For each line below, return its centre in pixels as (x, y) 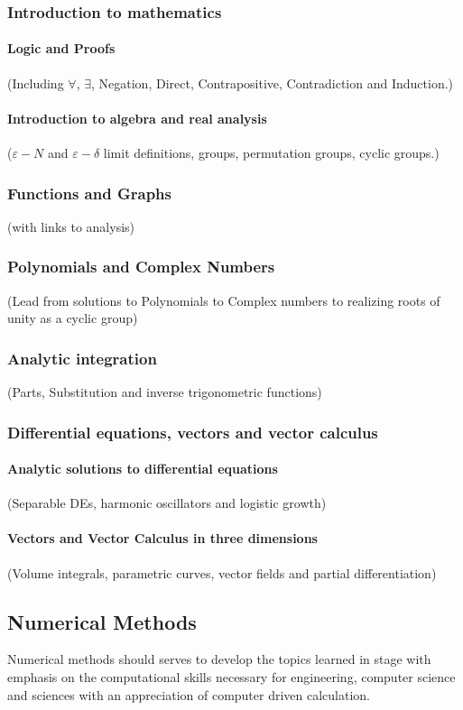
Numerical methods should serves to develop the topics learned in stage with (219, 659)
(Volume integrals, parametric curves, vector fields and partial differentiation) (222, 572)
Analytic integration (82, 358)
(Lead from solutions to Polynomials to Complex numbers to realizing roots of (224, 300)
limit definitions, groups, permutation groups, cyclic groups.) (271, 153)
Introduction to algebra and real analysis (137, 118)
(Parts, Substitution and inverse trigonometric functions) (165, 392)
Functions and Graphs (89, 193)
